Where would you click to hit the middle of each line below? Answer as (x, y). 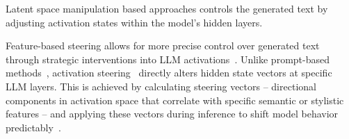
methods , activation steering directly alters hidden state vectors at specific (169, 73)
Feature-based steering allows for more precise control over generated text (163, 46)
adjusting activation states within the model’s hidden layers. (134, 22)
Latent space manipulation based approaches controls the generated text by (167, 8)
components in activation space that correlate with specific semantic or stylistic (175, 100)
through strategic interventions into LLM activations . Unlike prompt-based (168, 59)
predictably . (33, 127)
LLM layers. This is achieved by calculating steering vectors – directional (161, 86)
